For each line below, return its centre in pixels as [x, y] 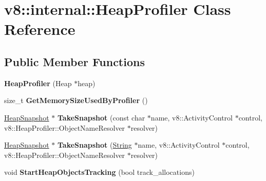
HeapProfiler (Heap [38, 83]
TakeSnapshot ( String [94, 145]
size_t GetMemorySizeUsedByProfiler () [76, 100]
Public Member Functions [74, 61]
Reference [40, 29]
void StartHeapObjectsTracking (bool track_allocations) [99, 172]
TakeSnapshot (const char [101, 117]
